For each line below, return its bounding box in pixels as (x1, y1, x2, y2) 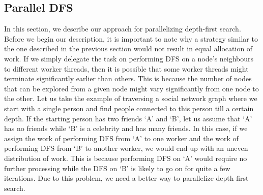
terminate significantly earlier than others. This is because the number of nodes (4, 73, 252, 84)
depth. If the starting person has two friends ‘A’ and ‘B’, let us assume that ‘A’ (4, 113, 252, 123)
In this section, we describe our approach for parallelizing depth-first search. (4, 23, 241, 34)
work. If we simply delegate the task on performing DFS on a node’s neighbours (4, 53, 254, 63)
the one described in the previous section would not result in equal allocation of (4, 43, 253, 54)
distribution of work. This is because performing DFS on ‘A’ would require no (4, 152, 247, 163)
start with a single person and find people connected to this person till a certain (4, 103, 254, 113)
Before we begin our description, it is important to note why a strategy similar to (4, 33, 258, 44)
